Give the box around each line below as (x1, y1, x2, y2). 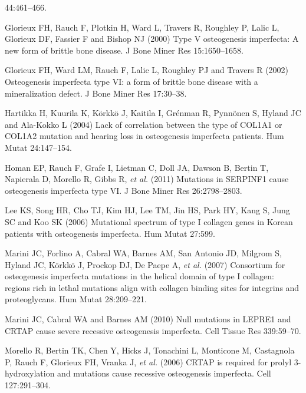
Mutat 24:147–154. (5, 141, 72, 153)
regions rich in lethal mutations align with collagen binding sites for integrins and (5, 281, 300, 293)
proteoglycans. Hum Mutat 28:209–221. (5, 293, 147, 305)
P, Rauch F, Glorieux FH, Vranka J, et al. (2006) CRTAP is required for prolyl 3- (5, 355, 301, 368)
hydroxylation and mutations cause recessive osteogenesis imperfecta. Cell (5, 367, 271, 379)
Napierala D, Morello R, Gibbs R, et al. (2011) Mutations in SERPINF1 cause (5, 173, 289, 185)
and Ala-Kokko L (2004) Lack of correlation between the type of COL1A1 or (5, 118, 282, 130)
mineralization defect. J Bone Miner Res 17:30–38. (5, 87, 187, 99)
